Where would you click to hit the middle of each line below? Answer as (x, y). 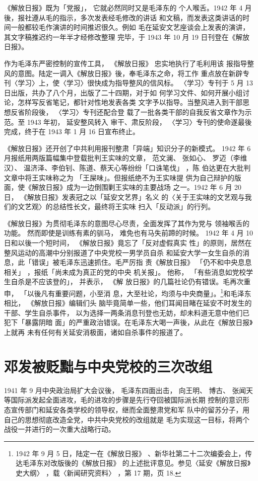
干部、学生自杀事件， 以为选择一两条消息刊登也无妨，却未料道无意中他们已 (127, 312)
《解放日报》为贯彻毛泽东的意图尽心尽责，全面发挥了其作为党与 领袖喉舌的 (127, 223)
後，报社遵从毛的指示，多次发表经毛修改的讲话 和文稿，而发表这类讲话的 (123, 17)
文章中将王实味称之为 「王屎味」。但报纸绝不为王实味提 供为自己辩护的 (119, 177)
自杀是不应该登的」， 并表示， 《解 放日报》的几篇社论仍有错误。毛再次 (127, 281)
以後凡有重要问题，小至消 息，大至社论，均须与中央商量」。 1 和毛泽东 (139, 292)
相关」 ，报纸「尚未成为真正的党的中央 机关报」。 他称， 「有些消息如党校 (125, 272)
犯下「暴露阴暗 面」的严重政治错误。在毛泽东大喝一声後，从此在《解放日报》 (129, 322)
